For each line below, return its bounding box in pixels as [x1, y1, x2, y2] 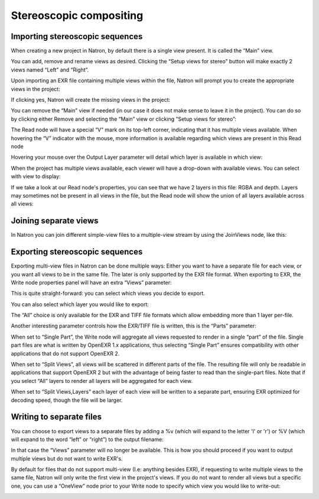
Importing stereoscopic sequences [11, 31, 143, 41]
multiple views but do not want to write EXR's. [11, 455, 123, 462]
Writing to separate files [11, 412, 102, 422]
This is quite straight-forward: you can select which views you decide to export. [11, 290, 205, 297]
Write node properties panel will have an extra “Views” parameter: [11, 279, 172, 286]
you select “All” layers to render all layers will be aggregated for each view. [11, 377, 193, 384]
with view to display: [11, 173, 61, 180]
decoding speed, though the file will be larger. [11, 397, 123, 404]
